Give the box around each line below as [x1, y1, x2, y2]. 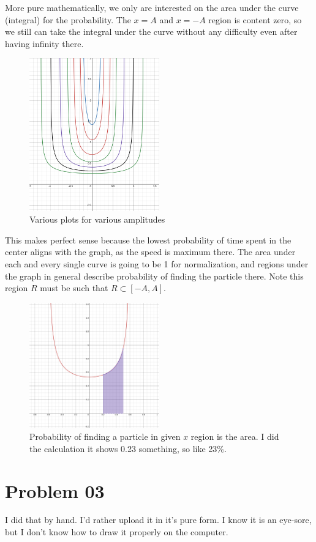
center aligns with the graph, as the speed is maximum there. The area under [5, 245, 296, 258]
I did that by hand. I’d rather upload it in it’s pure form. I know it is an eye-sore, [5, 513, 312, 526]
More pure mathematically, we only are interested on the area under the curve [5, 1, 299, 13]
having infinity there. [5, 37, 84, 50]
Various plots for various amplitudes [29, 213, 165, 226]
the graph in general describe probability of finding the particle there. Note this [5, 269, 304, 282]
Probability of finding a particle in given [29, 430, 181, 443]
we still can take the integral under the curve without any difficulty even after [5, 25, 298, 38]
